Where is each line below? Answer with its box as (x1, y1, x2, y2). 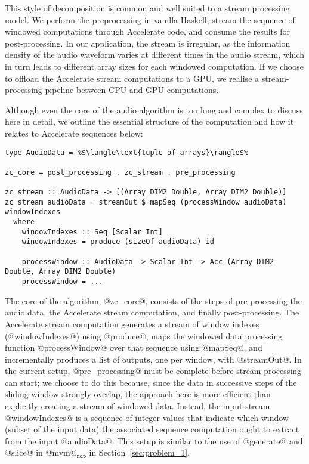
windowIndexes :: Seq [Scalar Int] (21, 227, 163, 236)
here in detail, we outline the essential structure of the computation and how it (5, 115, 294, 128)
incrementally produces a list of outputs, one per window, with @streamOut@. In (5, 352, 302, 365)
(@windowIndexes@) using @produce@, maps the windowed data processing (5, 329, 283, 342)
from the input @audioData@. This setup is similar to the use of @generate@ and (5, 434, 303, 447)
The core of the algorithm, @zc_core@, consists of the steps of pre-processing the (5, 294, 302, 307)
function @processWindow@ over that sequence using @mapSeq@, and (5, 341, 262, 354)
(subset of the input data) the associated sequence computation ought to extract (5, 423, 299, 435)
